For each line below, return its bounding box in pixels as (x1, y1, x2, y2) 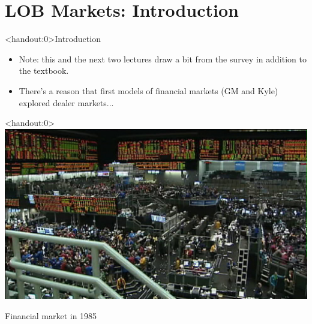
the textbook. (19, 64, 69, 77)
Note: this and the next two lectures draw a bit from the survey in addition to (19, 52, 307, 65)
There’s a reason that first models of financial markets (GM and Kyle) (19, 84, 278, 97)
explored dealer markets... (19, 96, 114, 109)
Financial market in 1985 (5, 309, 97, 322)
